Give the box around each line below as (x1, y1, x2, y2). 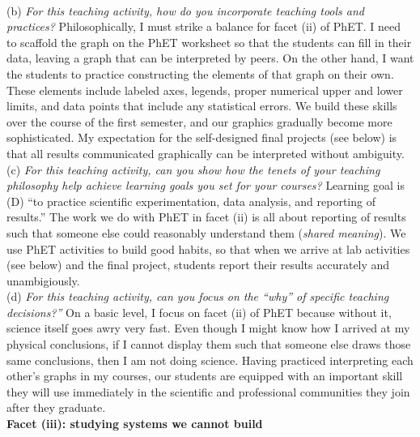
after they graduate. (6, 399, 106, 416)
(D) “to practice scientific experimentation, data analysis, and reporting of (6, 192, 375, 209)
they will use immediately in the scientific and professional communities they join (6, 383, 410, 400)
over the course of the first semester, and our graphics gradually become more (6, 113, 392, 130)
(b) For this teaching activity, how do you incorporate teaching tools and (6, 2, 364, 19)
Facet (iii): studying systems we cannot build (6, 415, 263, 432)
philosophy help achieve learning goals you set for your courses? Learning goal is (6, 177, 405, 194)
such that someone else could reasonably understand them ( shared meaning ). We (6, 224, 406, 241)
